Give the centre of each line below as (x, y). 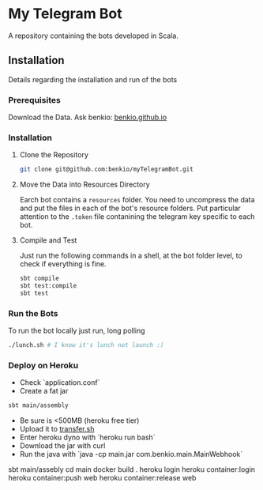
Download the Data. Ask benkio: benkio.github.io (88, 117)
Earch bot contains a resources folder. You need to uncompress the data (137, 200)
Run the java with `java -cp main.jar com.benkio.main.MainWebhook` (131, 454)
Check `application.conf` (60, 383)
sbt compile (39, 279)
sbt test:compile (48, 286)
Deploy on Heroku (43, 365)
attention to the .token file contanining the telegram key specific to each (137, 217)
